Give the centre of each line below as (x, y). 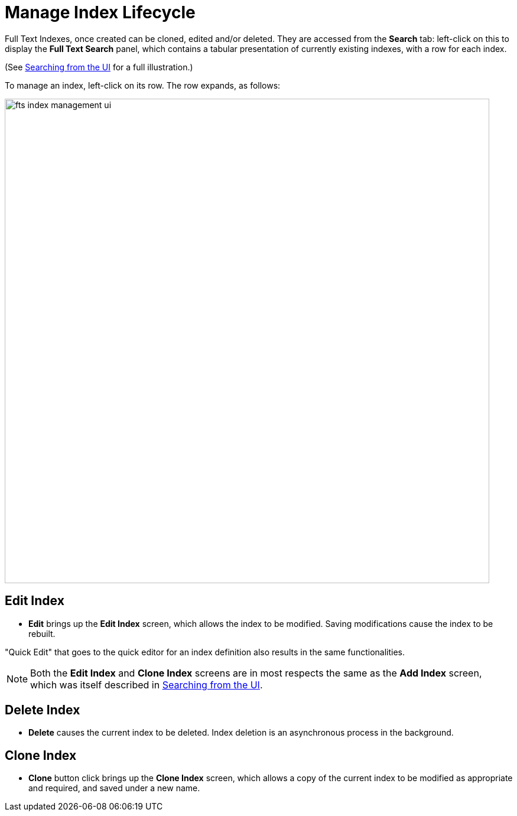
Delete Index (43, 710)
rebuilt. (42, 633)
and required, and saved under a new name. (114, 788)
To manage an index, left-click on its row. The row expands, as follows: (143, 85)
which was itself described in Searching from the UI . (147, 685)
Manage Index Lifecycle (100, 12)
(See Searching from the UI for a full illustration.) (99, 67)
